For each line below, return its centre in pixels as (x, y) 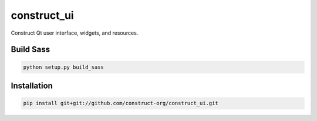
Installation (32, 85)
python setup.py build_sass (63, 67)
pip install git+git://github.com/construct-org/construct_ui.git (121, 103)
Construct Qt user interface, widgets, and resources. (75, 33)
